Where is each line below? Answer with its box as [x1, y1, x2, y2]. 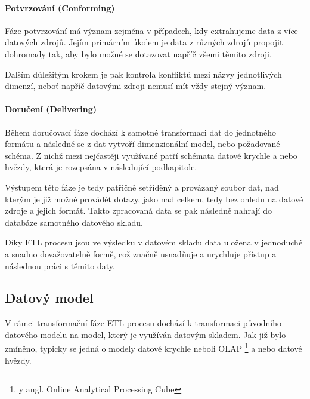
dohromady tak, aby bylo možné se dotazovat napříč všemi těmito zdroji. [5, 47, 272, 60]
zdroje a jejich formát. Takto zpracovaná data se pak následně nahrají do [5, 204, 272, 217]
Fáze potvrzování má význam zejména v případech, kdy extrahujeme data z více [5, 24, 298, 36]
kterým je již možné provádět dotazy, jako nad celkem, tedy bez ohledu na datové [5, 192, 303, 205]
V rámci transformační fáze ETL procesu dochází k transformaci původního [5, 317, 282, 329]
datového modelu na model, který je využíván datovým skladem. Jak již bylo [5, 328, 286, 340]
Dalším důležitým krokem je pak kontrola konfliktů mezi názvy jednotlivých [5, 67, 282, 80]
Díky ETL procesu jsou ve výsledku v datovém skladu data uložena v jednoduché [5, 236, 303, 248]
